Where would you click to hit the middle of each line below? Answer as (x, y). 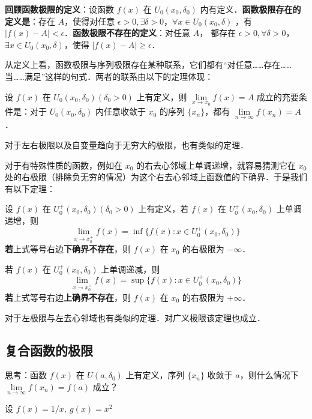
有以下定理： (30, 188)
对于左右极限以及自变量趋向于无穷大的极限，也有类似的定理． (127, 145)
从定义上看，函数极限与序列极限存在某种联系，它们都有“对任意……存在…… (148, 65)
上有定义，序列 (155, 375)
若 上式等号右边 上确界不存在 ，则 (68, 297)
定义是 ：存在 (30, 21)
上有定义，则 (162, 96)
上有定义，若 (163, 209)
